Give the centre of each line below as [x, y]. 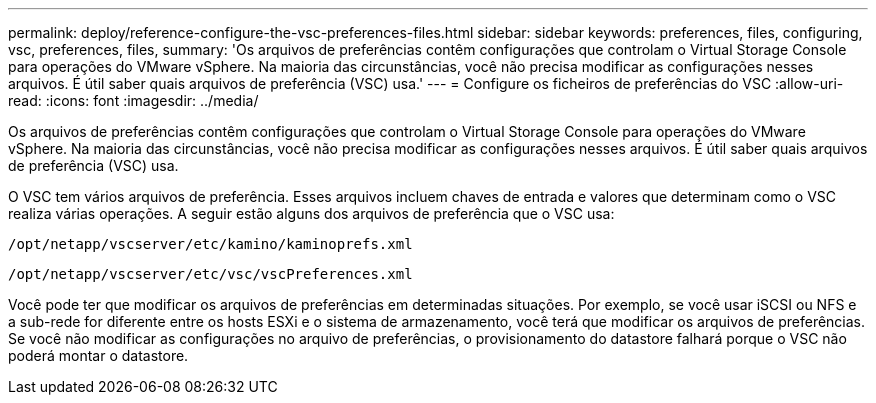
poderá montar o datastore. [98, 355]
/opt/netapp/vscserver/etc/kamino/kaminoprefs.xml [210, 244]
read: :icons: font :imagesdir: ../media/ [133, 100]
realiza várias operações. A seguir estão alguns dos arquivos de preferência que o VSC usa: [311, 213]
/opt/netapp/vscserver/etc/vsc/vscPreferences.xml [210, 274]
